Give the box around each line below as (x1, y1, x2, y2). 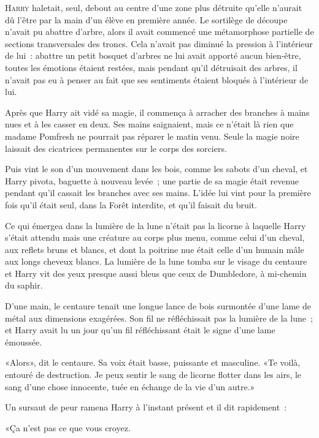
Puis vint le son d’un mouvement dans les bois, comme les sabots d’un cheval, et (5, 162, 308, 175)
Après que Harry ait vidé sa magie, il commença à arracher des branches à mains (5, 105, 310, 118)
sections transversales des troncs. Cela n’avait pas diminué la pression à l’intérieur (5, 37, 313, 50)
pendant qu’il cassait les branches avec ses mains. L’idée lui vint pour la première (5, 186, 311, 199)
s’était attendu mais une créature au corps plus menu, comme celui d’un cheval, (5, 231, 305, 244)
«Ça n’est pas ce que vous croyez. (5, 421, 131, 434)
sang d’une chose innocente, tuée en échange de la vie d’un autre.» (5, 380, 255, 393)
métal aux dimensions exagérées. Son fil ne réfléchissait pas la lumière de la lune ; (5, 311, 313, 324)
